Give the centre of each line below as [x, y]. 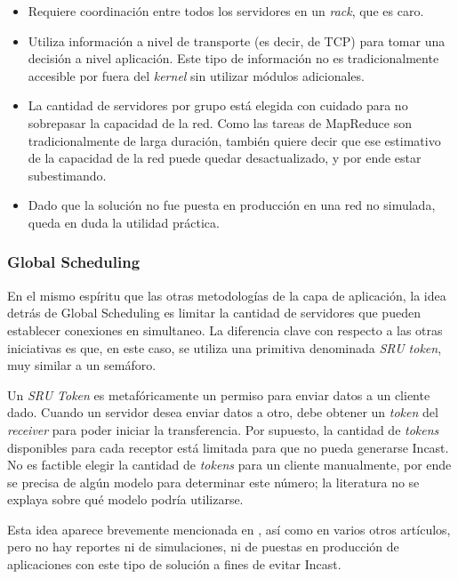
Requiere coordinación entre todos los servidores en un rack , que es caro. [226, 11]
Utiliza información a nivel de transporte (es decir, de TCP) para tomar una [237, 40]
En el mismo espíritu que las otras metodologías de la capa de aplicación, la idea [227, 295]
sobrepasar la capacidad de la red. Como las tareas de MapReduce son [220, 122]
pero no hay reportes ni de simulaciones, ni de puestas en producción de [203, 547]
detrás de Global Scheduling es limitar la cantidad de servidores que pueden [214, 313]
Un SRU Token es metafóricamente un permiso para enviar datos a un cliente [219, 394]
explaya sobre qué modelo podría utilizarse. [125, 499]
